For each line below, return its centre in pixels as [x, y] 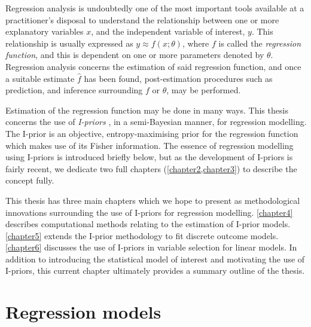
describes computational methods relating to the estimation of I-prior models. [148, 224]
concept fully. [30, 180]
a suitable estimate [40, 78]
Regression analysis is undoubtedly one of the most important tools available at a [155, 8]
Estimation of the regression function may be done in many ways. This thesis [147, 110]
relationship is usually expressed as [69, 43]
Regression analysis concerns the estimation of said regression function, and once [153, 66]
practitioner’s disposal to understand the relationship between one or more [142, 19]
